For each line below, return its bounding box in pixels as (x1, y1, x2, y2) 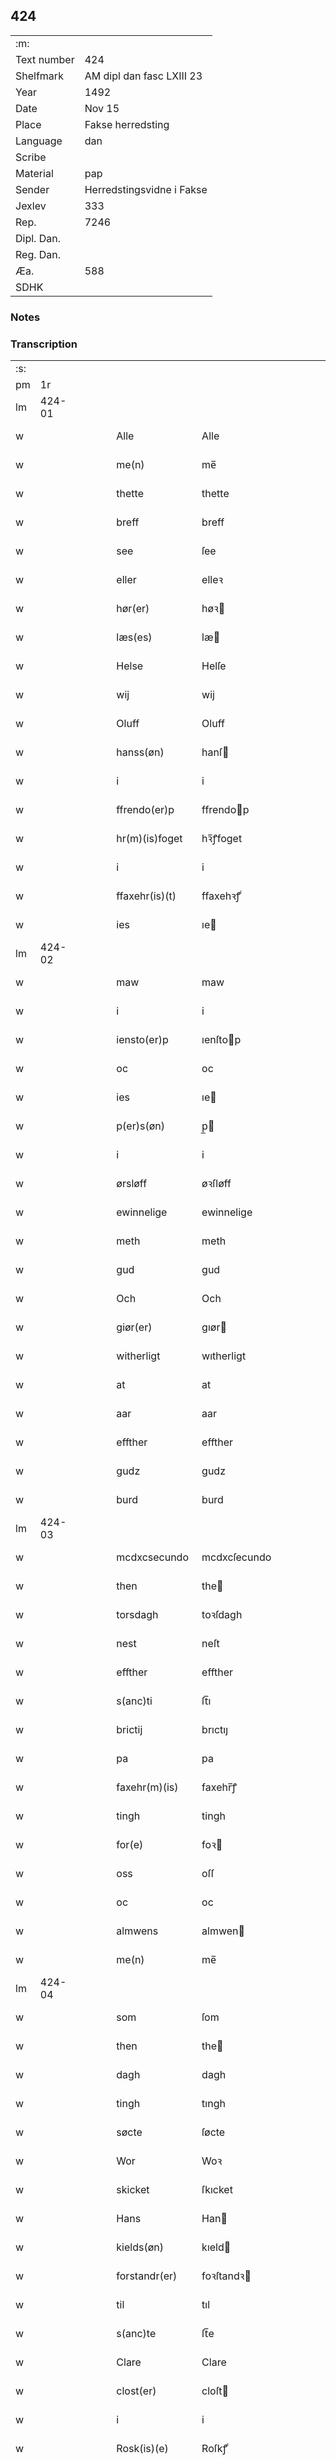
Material (15, 166, 54, 180)
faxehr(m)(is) (116, 1780, 179, 1794)
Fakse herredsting (84, 117, 170, 131)
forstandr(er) (116, 2269, 178, 2283)
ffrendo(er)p (116, 803, 175, 817)
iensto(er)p (116, 1033, 169, 1047)
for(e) (116, 1838, 144, 1852)
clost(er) (116, 2384, 157, 2398)
